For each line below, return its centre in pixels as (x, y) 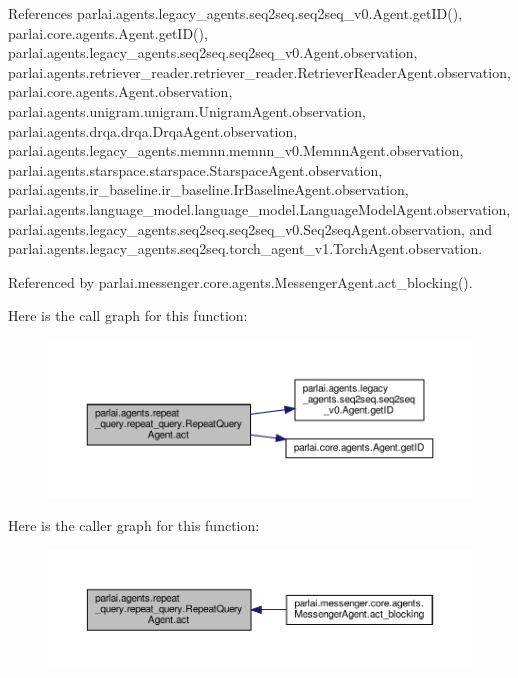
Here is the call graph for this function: (128, 315)
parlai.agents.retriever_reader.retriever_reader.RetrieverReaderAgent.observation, (259, 71)
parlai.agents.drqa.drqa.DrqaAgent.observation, (153, 130)
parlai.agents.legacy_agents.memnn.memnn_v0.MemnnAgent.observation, (236, 150)
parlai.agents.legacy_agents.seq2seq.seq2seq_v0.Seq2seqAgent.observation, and (250, 228)
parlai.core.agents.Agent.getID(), (108, 32)
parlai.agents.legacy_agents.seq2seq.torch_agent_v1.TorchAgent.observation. (245, 248)
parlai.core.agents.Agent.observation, (120, 91)
